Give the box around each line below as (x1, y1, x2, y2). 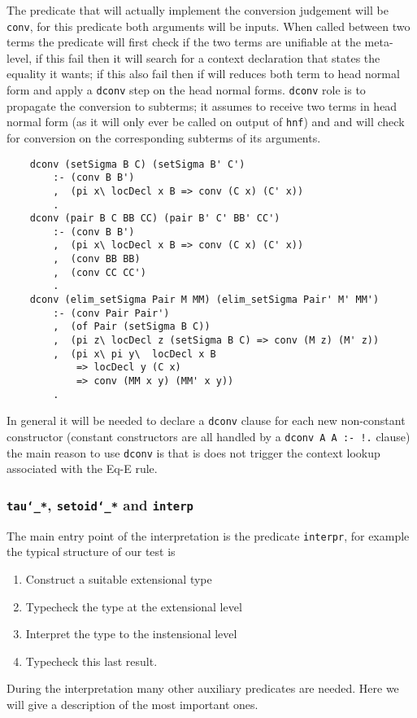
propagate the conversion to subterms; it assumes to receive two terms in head (7, 97, 397, 114)
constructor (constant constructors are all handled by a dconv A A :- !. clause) (7, 428, 410, 444)
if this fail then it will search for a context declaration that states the (35, 49, 380, 66)
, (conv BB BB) (53, 253, 141, 265)
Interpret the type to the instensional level (25, 625, 237, 642)
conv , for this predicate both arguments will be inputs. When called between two (7, 17, 410, 34)
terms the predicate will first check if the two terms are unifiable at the (7, 33, 361, 50)
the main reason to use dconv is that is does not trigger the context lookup (7, 444, 380, 461)
